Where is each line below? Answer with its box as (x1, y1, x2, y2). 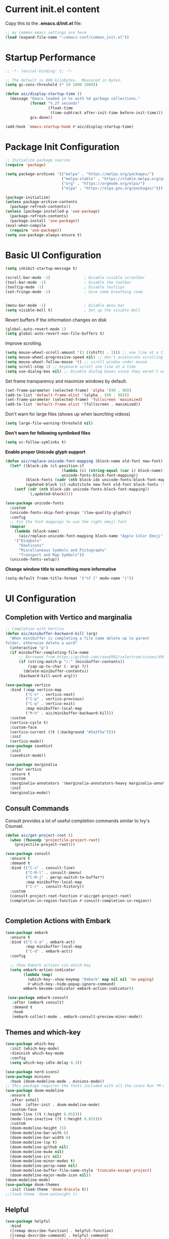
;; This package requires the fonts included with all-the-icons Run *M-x (5, 1083, 165, 1088)
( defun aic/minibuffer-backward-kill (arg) (5, 631, 98, 636)
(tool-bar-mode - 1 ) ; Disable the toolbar (5, 280, 132, 285)
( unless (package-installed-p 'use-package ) (5, 209, 100, 214)
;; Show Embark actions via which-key (10, 963, 92, 968)
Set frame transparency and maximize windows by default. (5, 378, 127, 384)
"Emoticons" (18, 543, 44, 548)
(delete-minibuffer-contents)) (23, 669, 89, 674)
